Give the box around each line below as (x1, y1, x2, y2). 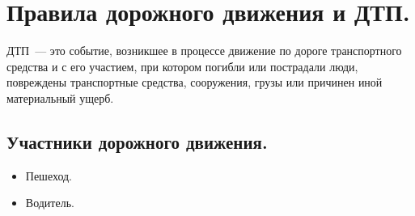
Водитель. (25, 194, 74, 211)
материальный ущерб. (6, 89, 114, 106)
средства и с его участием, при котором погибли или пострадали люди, (6, 57, 358, 74)
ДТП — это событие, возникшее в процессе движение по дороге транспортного (6, 42, 402, 59)
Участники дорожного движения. (6, 129, 268, 154)
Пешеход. (25, 167, 73, 184)
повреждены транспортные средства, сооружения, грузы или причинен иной (6, 74, 383, 91)
